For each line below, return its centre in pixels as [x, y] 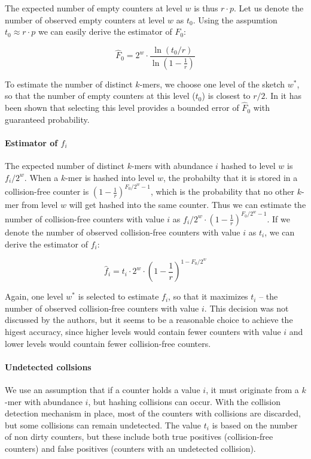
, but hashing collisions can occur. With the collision [185, 401]
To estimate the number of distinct [69, 84]
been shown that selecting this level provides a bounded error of [122, 108]
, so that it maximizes [208, 296]
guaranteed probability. [47, 119]
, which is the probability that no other [222, 191]
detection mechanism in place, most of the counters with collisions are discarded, [153, 413]
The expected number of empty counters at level [94, 8]
